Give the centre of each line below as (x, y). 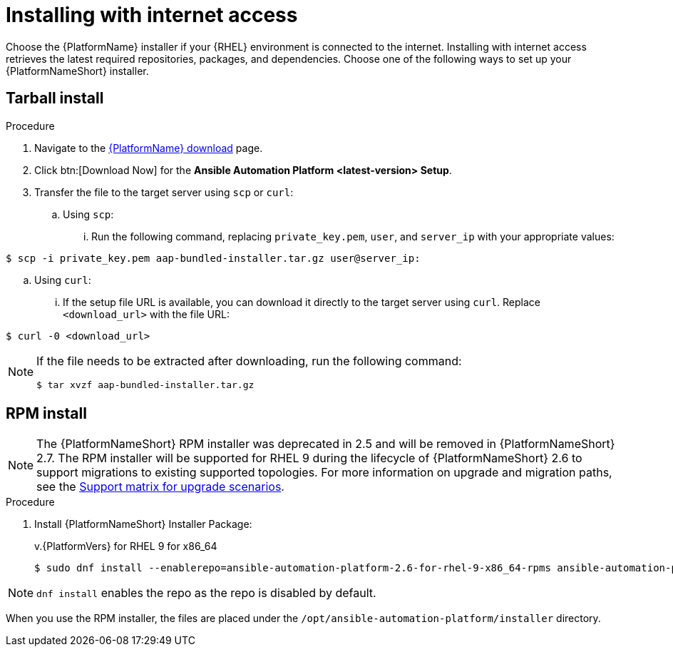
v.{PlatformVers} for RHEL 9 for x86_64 (126, 546)
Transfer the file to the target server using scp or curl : (164, 192)
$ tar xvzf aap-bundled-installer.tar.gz (145, 384)
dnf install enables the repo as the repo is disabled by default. (206, 593)
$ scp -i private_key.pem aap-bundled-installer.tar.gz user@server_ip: (213, 258)
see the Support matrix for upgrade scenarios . (160, 487)
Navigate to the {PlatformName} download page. (149, 148)
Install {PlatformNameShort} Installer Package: (143, 524)
